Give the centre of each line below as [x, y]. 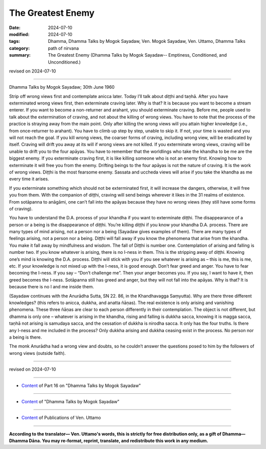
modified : [19, 34]
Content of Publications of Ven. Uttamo [61, 418]
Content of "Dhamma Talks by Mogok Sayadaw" [70, 401]
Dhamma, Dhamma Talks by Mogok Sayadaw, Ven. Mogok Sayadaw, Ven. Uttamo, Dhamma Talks [147, 41]
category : [19, 48]
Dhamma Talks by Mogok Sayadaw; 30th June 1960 [62, 87]
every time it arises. [29, 179]
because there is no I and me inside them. [52, 287]
